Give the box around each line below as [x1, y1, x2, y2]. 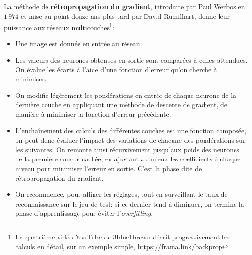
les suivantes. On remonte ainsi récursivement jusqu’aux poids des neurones [15, 144, 239, 154]
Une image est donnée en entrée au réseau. [15, 38, 142, 48]
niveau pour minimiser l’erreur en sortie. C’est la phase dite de [15, 163, 202, 173]
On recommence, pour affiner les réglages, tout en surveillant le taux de [15, 189, 228, 199]
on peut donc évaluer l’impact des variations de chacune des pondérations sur [15, 135, 246, 145]
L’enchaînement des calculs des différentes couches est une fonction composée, [15, 125, 247, 135]
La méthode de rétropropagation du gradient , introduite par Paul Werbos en [4, 1, 245, 11]
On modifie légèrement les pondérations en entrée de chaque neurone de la [15, 90, 236, 100]
